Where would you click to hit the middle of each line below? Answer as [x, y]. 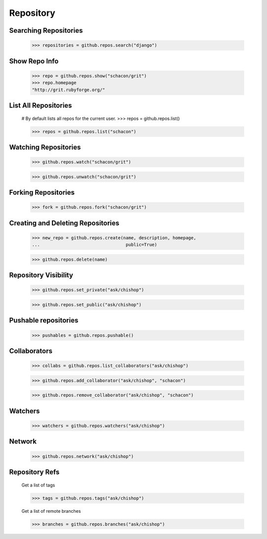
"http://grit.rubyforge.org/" [68, 90]
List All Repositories [41, 105]
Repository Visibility [41, 275]
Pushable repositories [44, 320]
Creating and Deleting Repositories [64, 223]
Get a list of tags [38, 485]
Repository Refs [34, 472]
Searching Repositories [46, 30]
